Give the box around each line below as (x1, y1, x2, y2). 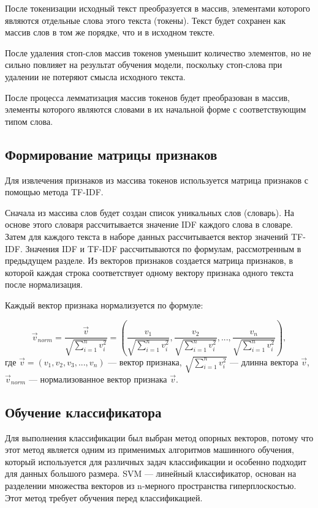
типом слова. (5, 114, 53, 127)
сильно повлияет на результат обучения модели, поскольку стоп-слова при (5, 58, 282, 71)
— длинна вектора (230, 355, 298, 368)
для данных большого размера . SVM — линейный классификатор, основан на (5, 467, 297, 480)
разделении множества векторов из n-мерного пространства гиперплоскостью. (5, 479, 297, 491)
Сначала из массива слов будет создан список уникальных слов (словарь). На (5, 206, 295, 219)
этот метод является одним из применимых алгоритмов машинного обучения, (5, 443, 294, 456)
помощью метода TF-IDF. (5, 185, 104, 198)
